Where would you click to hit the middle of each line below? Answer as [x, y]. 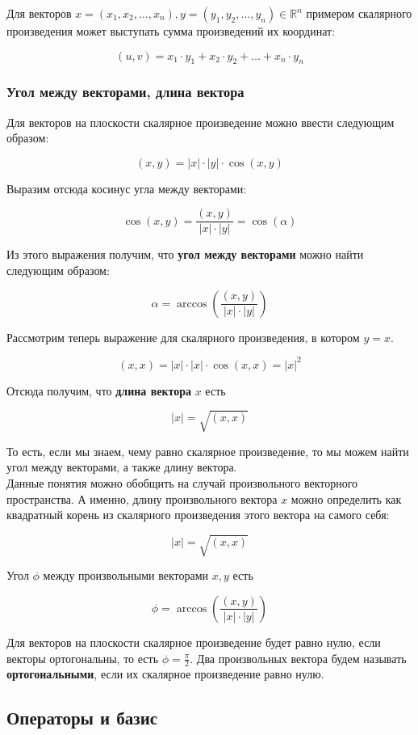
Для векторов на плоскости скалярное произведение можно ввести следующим [201, 122]
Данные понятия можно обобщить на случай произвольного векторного [182, 483]
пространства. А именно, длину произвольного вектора [142, 498]
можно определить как [346, 498]
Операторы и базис [82, 718]
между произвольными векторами [126, 575]
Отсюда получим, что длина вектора [99, 390]
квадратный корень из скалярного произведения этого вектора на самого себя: [198, 515]
